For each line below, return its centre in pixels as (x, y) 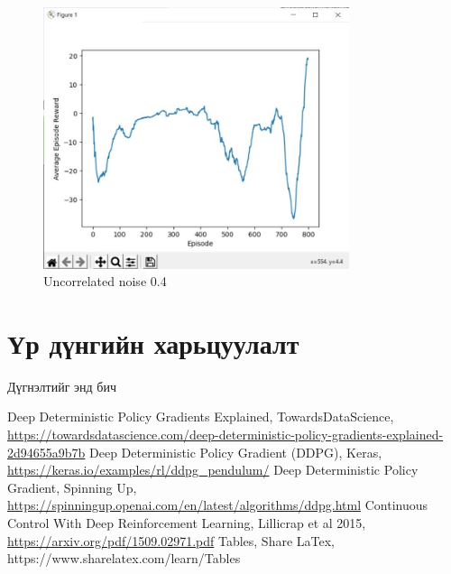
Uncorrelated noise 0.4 (105, 281)
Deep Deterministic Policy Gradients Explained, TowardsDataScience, (201, 417)
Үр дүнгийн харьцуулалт (153, 343)
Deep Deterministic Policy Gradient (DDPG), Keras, (236, 452)
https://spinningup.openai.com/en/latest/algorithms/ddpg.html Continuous (218, 505)
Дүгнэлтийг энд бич (62, 386)
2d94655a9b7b (46, 452)
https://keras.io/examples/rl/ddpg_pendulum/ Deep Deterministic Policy (213, 470)
